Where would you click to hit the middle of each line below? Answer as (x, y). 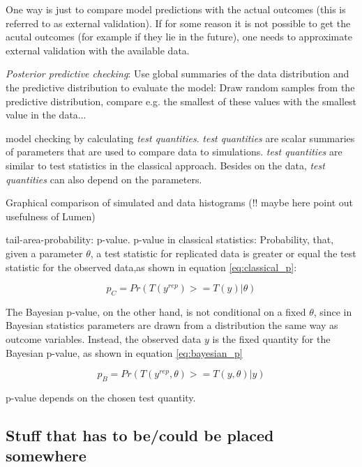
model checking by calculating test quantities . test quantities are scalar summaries (180, 138)
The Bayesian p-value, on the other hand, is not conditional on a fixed (156, 311)
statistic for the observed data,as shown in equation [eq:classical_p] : (151, 267)
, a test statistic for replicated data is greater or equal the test (223, 253)
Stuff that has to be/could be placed (140, 435)
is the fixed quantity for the (271, 339)
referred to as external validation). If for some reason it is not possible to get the (178, 23)
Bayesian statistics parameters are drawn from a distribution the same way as (172, 325)
